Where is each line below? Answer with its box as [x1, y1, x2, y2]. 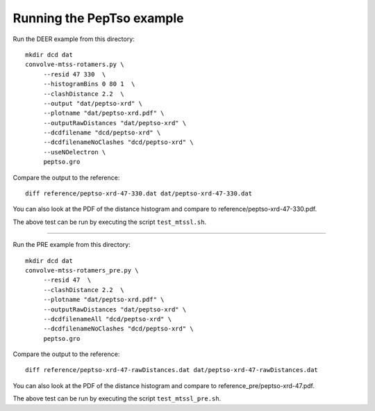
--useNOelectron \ [43, 148, 106, 156]
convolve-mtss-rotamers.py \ [25, 61, 124, 69]
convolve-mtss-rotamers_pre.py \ [25, 266, 139, 274]
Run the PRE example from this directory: [12, 241, 131, 249]
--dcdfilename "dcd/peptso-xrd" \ [43, 129, 161, 137]
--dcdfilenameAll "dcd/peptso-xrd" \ [43, 315, 172, 323]
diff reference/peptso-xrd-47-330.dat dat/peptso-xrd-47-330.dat [25, 190, 253, 198]
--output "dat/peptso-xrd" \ [43, 99, 142, 107]
